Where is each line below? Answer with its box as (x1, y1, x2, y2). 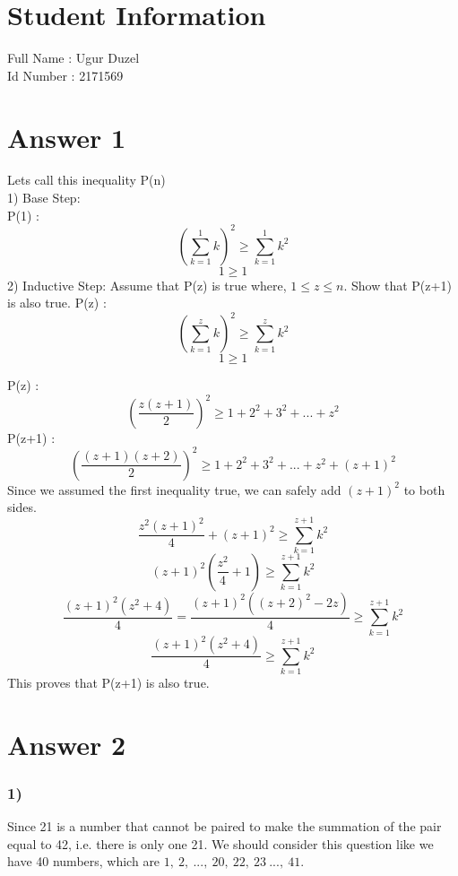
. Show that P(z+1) (343, 275, 452, 294)
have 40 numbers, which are (7, 852, 160, 871)
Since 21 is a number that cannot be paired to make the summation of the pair (7, 817, 442, 836)
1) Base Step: (7, 188, 81, 207)
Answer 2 (7, 725, 126, 762)
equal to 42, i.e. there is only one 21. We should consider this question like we (7, 834, 434, 853)
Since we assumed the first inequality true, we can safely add (7, 480, 341, 499)
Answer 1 (7, 118, 126, 155)
